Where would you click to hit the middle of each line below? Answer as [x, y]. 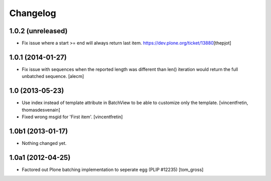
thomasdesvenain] [41, 110]
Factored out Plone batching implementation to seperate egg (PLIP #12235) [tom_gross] [113, 169]
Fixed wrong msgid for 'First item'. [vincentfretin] [72, 117]
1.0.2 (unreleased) [38, 31]
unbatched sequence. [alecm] [53, 76]
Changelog [33, 13]
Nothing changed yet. [44, 143]
